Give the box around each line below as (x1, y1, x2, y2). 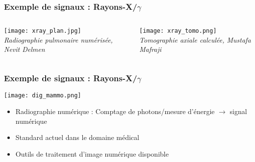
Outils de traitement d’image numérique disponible (15, 148, 169, 159)
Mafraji (139, 44, 162, 54)
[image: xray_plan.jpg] (4, 27, 81, 35)
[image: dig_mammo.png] (4, 92, 81, 99)
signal (229, 106, 247, 116)
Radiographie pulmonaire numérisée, (4, 34, 113, 45)
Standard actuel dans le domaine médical (15, 132, 139, 142)
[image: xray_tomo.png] (139, 27, 217, 35)
